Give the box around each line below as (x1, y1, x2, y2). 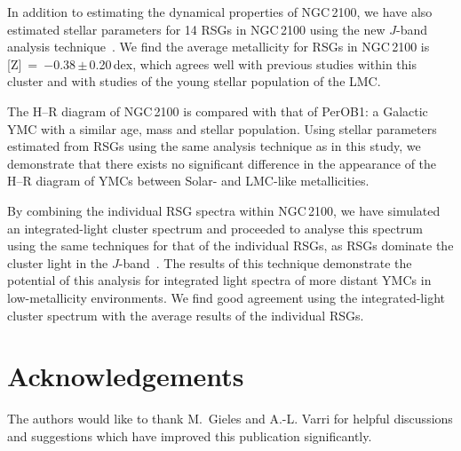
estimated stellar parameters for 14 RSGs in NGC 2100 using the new (7, 20, 385, 38)
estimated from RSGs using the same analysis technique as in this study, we (7, 137, 421, 155)
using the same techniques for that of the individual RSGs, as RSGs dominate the (7, 236, 454, 255)
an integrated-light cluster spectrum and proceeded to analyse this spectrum (7, 218, 424, 237)
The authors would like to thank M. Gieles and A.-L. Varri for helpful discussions (7, 409, 453, 428)
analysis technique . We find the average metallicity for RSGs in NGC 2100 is (7, 37, 430, 56)
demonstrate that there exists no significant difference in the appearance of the (7, 154, 437, 172)
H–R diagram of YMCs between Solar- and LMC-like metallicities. (7, 171, 370, 190)
